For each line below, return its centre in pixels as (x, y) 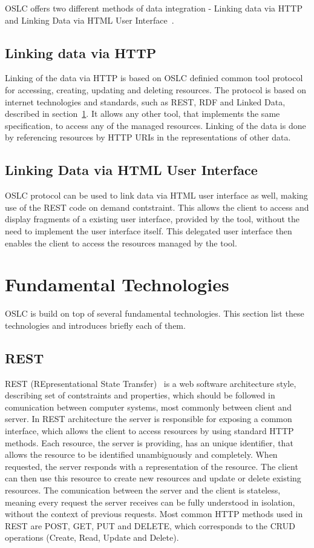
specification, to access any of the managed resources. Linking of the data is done (155, 125)
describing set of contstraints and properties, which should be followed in (140, 395)
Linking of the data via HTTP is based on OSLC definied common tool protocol (154, 78)
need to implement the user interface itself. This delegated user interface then (149, 230)
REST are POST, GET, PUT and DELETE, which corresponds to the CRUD (150, 525)
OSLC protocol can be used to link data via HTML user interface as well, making (156, 195)
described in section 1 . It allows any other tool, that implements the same (142, 114)
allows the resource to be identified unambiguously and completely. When (141, 454)
